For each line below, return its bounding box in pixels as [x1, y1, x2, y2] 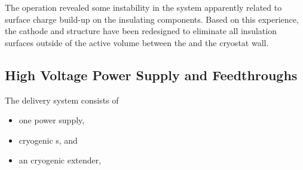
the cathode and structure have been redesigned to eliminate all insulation [5, 25, 277, 37]
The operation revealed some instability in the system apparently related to [5, 1, 282, 13]
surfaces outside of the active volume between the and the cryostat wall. [5, 36, 269, 48]
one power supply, [19, 114, 85, 126]
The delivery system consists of [5, 93, 119, 106]
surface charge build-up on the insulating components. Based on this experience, [5, 13, 299, 25]
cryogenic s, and [19, 133, 78, 146]
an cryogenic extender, [19, 154, 102, 166]
